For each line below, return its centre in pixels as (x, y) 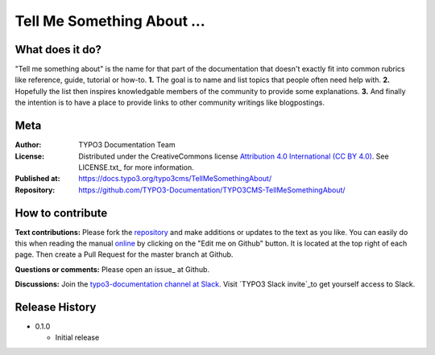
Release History (56, 307)
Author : (28, 145)
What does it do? (58, 50)
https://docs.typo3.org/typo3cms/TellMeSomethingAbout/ (175, 179)
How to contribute (61, 213)
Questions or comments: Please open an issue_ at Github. (112, 269)
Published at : (37, 179)
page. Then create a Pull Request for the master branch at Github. (124, 254)
